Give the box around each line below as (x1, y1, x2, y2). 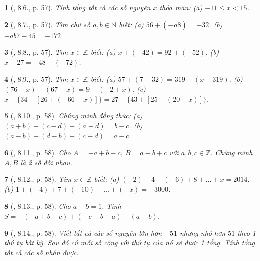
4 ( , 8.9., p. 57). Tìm (4, 74, 68, 84)
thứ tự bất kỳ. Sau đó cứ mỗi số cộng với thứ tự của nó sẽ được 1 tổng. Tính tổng (4, 237, 255, 248)
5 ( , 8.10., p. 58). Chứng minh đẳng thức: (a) (4, 110, 143, 121)
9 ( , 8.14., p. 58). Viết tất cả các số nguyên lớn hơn (4, 227, 162, 238)
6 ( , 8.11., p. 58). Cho (4, 147, 71, 157)
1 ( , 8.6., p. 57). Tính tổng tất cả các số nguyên (4, 2, 151, 12)
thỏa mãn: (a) (159, 2, 203, 12)
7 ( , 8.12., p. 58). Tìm (4, 174, 72, 184)
